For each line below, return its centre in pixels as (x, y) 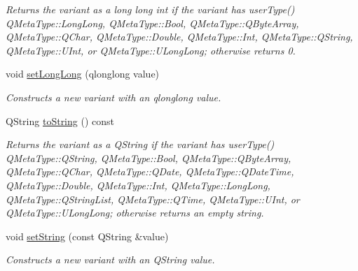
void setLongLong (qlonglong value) (83, 74)
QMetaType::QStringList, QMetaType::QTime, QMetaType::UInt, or (153, 199)
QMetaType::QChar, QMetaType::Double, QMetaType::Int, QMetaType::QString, (179, 37)
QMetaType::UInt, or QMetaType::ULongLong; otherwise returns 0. (151, 50)
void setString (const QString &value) (87, 236)
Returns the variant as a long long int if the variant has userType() (150, 9)
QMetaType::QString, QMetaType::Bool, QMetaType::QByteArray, (149, 158)
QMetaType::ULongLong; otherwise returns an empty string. (135, 213)
